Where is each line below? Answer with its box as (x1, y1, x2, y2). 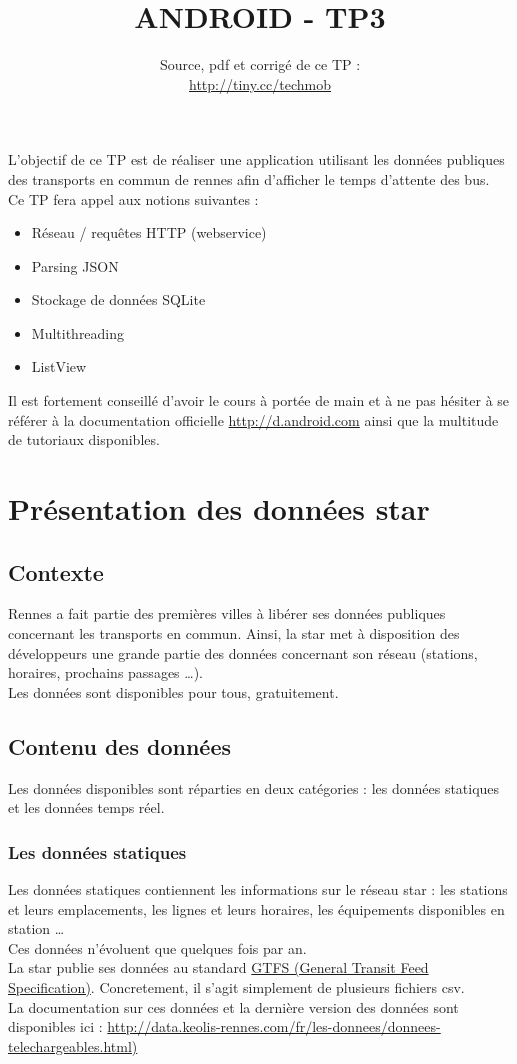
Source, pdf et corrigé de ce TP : (159, 54, 361, 75)
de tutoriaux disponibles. (8, 429, 160, 450)
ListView (31, 356, 87, 377)
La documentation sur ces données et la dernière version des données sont (8, 996, 459, 1017)
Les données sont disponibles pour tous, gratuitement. (8, 681, 339, 702)
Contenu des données (8, 730, 231, 761)
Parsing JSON (31, 255, 119, 276)
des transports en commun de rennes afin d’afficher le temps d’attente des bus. (8, 168, 490, 189)
